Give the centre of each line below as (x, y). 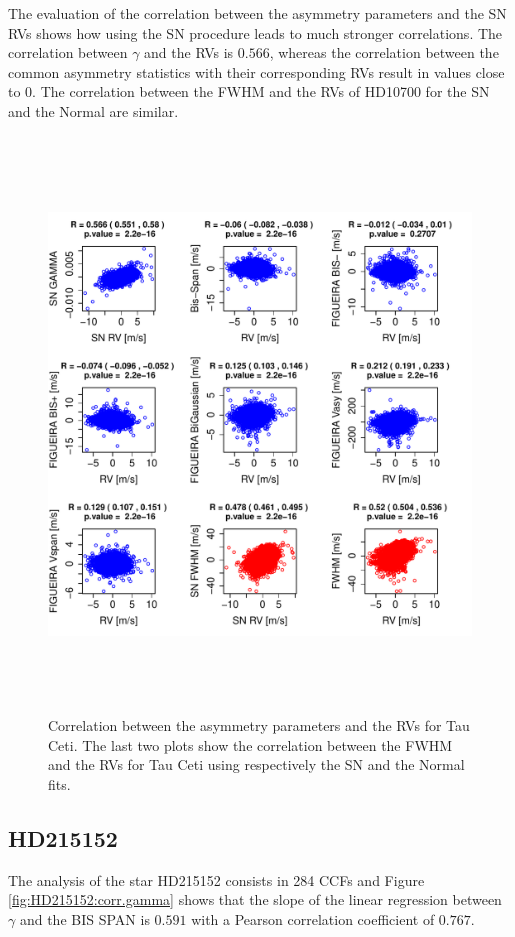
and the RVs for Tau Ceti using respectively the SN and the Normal (256, 764)
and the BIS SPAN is (84, 918)
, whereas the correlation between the (384, 52)
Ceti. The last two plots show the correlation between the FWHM (250, 744)
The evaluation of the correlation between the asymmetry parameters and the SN (257, 13)
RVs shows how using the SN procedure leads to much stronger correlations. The (255, 32)
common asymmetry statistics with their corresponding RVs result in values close (256, 71)
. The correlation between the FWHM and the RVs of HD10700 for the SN (261, 91)
